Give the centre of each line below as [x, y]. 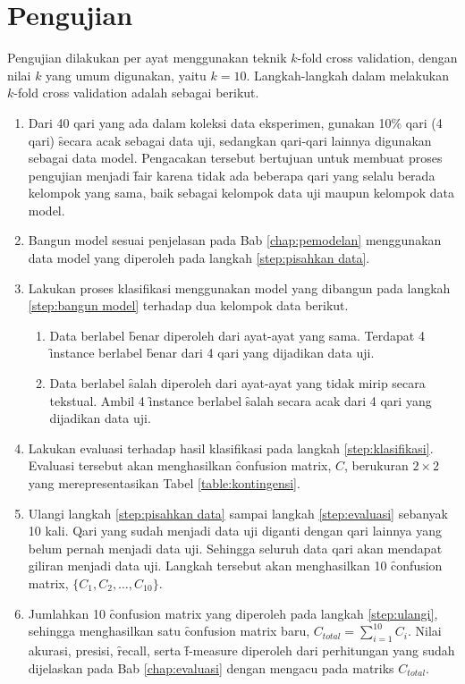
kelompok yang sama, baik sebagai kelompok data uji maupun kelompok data [241, 193]
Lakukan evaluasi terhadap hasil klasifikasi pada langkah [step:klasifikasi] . [231, 448]
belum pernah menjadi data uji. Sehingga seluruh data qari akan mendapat [235, 548]
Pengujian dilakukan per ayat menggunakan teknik [147, 58]
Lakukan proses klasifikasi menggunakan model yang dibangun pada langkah [239, 287]
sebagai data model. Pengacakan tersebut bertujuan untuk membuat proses [235, 158]
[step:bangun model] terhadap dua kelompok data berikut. [188, 305]
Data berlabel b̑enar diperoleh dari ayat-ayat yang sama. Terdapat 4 [237, 335]
